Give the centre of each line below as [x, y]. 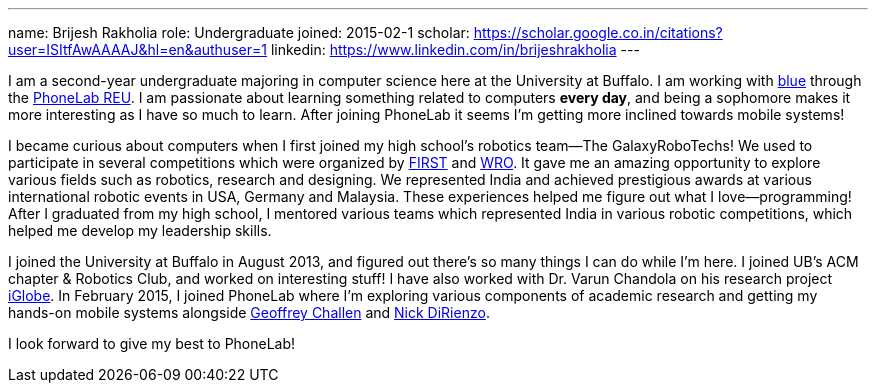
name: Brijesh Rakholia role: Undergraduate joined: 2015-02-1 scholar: [239, 32]
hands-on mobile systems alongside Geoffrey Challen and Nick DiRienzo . [249, 312]
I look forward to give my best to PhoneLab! [152, 343]
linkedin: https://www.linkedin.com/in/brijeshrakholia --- [455, 49]
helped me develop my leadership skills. [140, 230]
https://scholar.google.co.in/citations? [598, 32]
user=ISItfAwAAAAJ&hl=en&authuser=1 [137, 49]
